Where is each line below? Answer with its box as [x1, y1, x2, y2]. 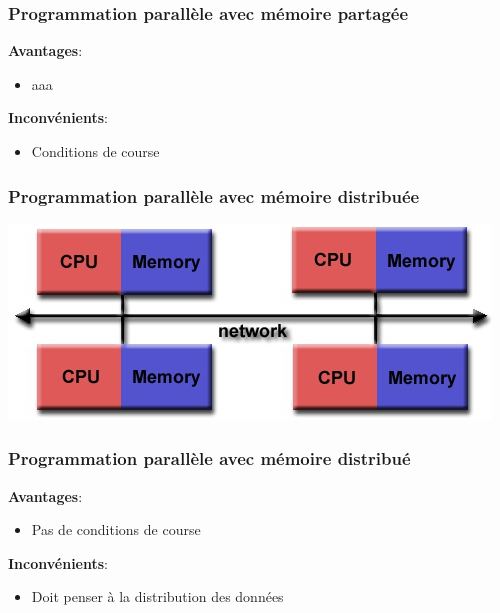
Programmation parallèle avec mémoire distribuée [8, 183, 420, 208]
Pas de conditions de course [31, 519, 201, 540]
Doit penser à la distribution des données [31, 586, 284, 607]
